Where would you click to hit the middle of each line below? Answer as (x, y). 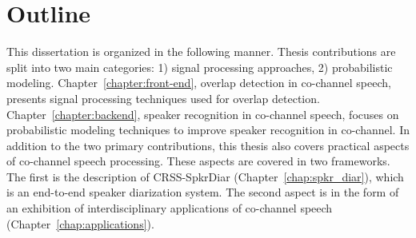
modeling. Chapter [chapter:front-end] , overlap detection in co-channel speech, (199, 83)
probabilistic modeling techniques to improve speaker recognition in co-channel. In (208, 130)
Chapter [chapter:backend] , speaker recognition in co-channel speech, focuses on (203, 114)
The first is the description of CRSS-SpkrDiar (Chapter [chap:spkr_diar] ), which (205, 176)
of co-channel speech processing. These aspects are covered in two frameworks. (198, 161)
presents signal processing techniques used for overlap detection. (163, 98)
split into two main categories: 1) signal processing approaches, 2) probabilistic (200, 67)
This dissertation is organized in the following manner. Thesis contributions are (201, 52)
